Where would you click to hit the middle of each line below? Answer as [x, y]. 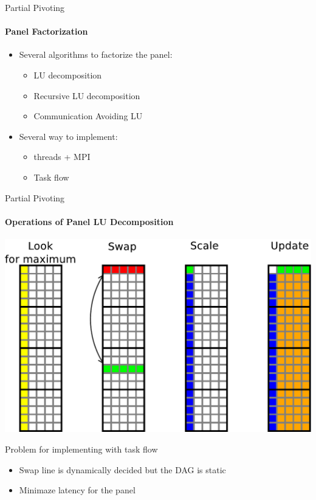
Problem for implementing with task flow [81, 449]
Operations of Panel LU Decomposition [89, 221]
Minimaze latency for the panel [77, 490]
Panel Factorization [46, 31]
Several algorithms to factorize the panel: [96, 54]
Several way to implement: [68, 136]
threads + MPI [62, 157]
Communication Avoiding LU [88, 116]
